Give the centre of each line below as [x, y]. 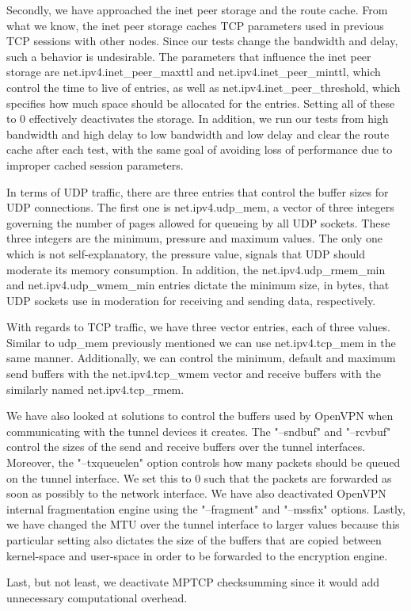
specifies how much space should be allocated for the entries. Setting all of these [201, 103]
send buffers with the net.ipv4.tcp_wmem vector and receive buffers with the [194, 374]
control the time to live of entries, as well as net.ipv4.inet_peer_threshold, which [204, 87]
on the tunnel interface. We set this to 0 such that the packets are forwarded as [199, 477]
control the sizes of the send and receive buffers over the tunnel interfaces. [186, 447]
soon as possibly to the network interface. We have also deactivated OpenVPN [196, 493]
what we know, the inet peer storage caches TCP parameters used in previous [195, 25]
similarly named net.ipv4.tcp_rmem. [95, 389]
